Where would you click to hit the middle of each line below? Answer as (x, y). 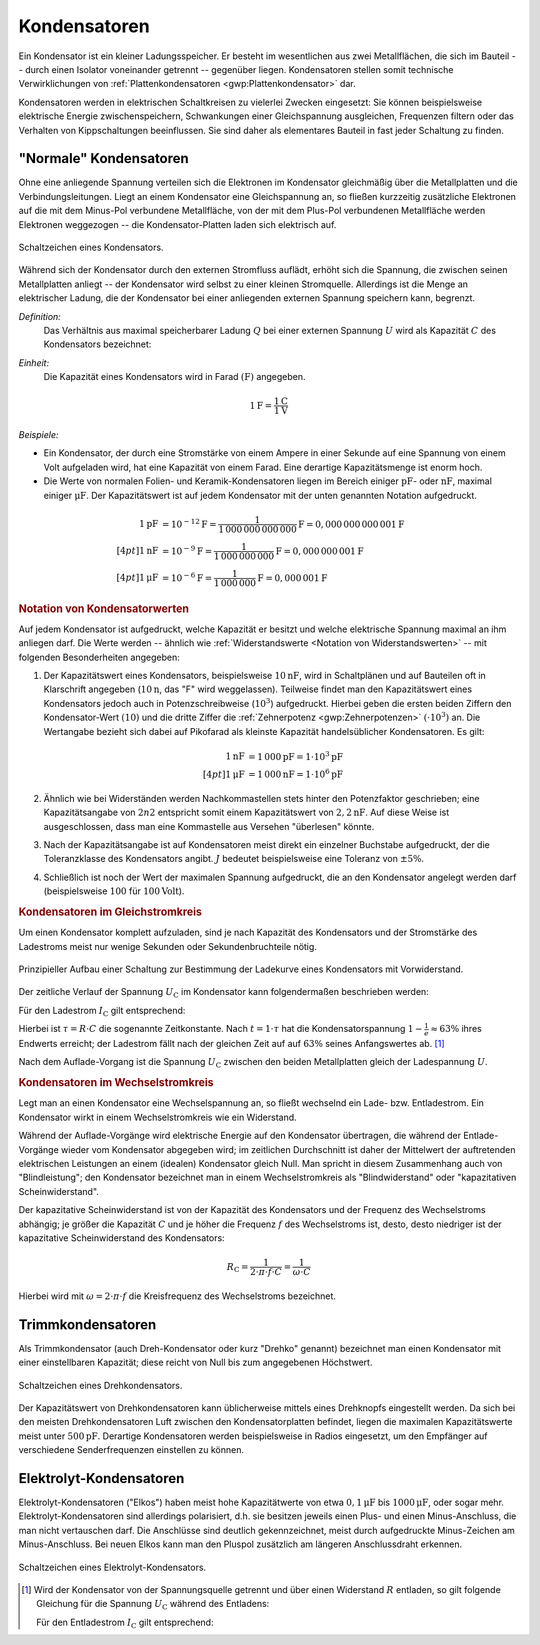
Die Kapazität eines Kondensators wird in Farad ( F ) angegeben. (174, 377)
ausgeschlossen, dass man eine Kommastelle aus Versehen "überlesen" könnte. (209, 826)
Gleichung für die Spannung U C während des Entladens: (153, 1605)
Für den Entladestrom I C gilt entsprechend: (125, 1623)
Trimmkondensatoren (87, 1324)
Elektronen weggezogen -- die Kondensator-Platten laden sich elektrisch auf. (177, 224)
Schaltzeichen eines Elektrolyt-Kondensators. (112, 1567)
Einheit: (34, 362)
